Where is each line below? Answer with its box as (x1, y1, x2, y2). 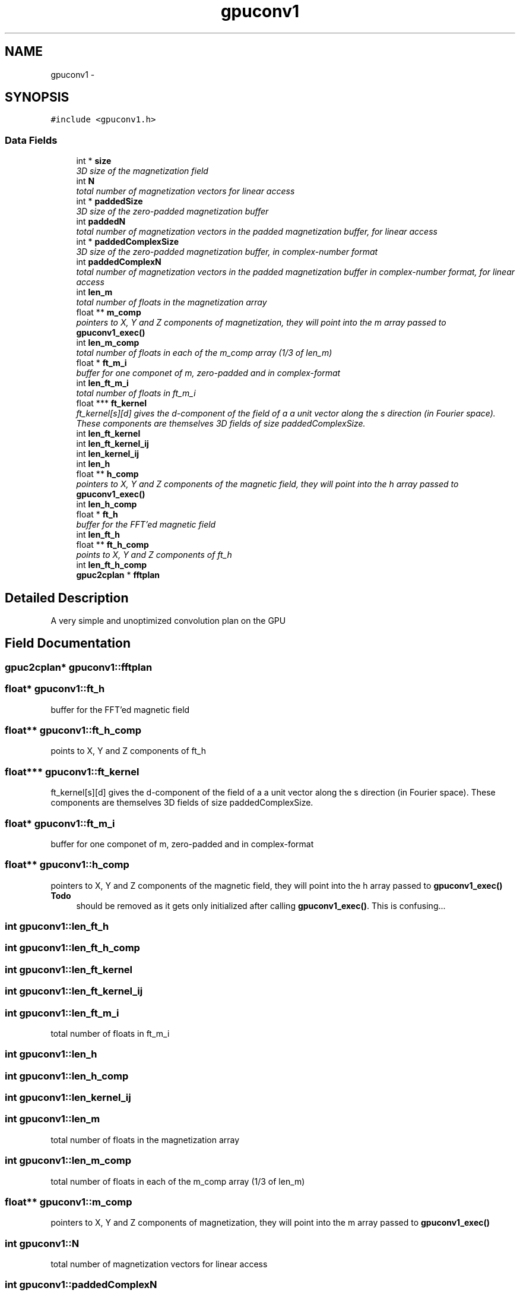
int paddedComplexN (76, 257, 161, 267)
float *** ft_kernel (76, 398, 147, 409)
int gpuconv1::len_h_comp (5, 1069, 129, 1082)
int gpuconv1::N (5, 1237, 80, 1249)
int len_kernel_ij (76, 449, 139, 459)
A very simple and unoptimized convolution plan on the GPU (50, 616, 286, 626)
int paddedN (76, 216, 126, 227)
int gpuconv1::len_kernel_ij (5, 1091, 131, 1103)
